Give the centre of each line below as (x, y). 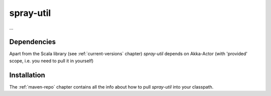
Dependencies (33, 42)
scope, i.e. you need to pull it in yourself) (51, 61)
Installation (27, 75)
